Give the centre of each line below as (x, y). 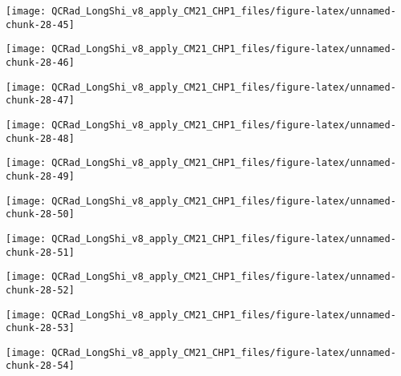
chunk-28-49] (40, 176)
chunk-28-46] (40, 62)
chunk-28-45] (40, 24)
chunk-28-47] (40, 101)
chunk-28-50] (40, 214)
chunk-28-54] (40, 366)
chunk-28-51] (40, 252)
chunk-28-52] (40, 290)
